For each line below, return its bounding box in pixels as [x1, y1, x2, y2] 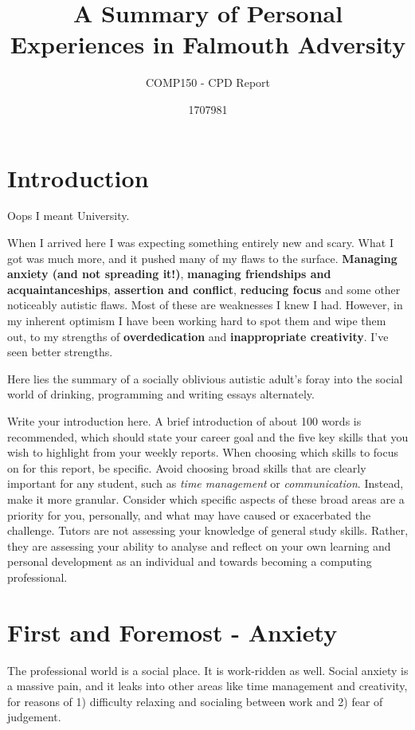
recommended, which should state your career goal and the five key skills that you [7, 428, 409, 445]
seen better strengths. [7, 343, 113, 360]
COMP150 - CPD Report [146, 74, 270, 91]
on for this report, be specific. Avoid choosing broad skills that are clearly [7, 459, 366, 476]
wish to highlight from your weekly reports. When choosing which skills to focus [7, 444, 399, 461]
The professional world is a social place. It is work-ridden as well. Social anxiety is [7, 661, 409, 678]
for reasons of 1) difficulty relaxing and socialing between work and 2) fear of [7, 693, 383, 709]
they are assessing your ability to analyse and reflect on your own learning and [7, 537, 391, 554]
